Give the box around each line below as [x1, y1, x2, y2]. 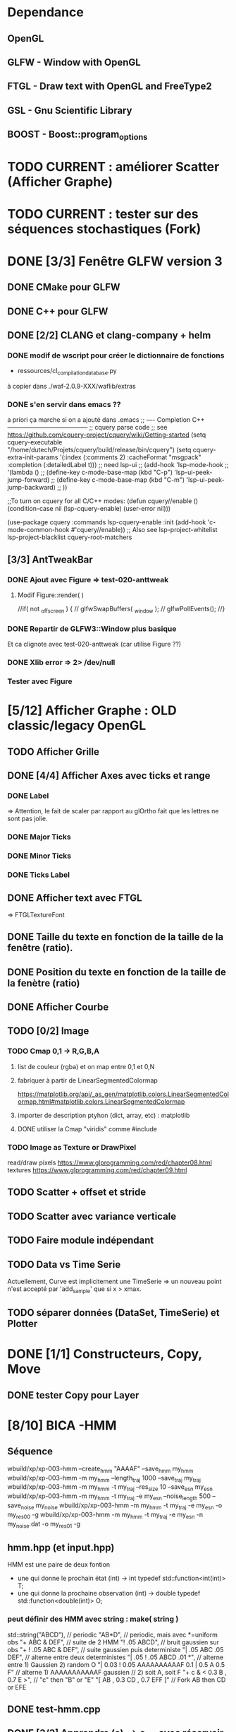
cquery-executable [7, 438, 63, 447]
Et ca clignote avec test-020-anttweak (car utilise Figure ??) [7, 640, 182, 649]
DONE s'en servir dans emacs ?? [7, 400, 121, 410]
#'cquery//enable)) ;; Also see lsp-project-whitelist [70, 526, 218, 534]
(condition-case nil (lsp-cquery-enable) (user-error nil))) [7, 505, 171, 513]
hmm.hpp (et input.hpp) [7, 1541, 115, 1553]
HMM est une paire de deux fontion [7, 1560, 111, 1569]
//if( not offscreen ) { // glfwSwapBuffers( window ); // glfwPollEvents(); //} [17, 605, 225, 615]
